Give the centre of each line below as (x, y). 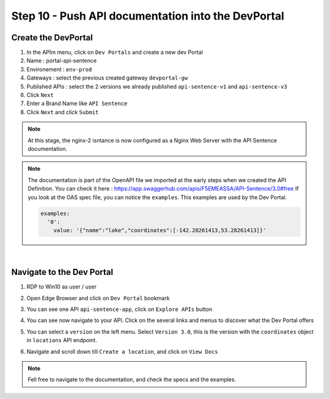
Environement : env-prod (59, 69)
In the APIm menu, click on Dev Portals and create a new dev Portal (115, 53)
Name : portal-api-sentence (62, 60)
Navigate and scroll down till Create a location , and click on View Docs (122, 351)
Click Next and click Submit (63, 112)
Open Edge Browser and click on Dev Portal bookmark (98, 298)
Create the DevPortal (52, 38)
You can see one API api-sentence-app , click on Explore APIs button (119, 309)
